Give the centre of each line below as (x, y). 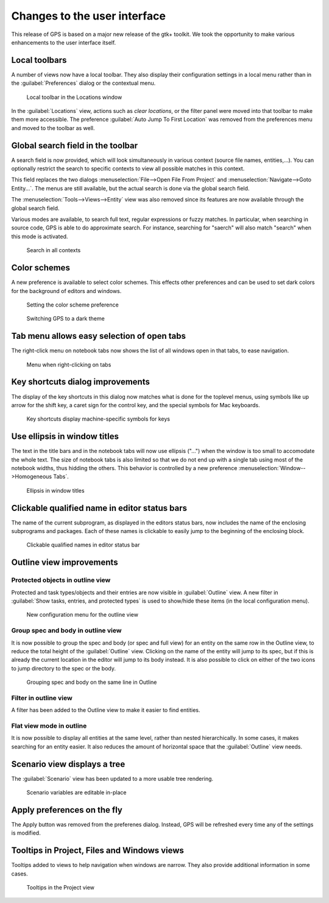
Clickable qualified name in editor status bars (99, 508)
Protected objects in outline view (61, 580)
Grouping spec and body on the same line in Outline (92, 682)
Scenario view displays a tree (68, 764)
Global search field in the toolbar (75, 146)
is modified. (26, 833)
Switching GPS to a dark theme (65, 319)
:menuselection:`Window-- (272, 468)
